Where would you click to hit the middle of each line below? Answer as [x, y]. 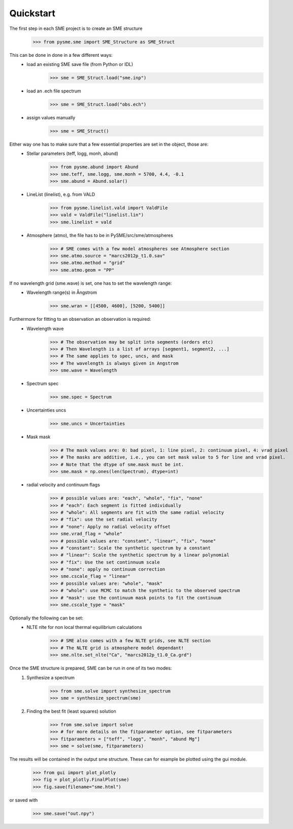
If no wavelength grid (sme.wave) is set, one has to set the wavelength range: [91, 283]
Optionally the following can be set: [46, 618]
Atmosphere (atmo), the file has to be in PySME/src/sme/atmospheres [100, 235]
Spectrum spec [43, 384]
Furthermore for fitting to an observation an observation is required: [80, 319]
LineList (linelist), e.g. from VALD [61, 194]
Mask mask [39, 437]
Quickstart [32, 13]
